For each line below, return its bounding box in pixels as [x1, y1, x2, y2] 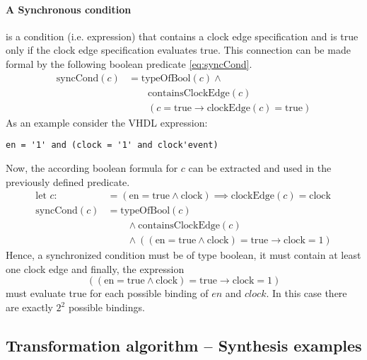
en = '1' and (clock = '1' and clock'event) [6, 140, 219, 151]
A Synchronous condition [6, 1, 132, 16]
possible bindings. [68, 300, 145, 315]
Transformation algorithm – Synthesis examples [6, 335, 362, 356]
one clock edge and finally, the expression [6, 261, 185, 276]
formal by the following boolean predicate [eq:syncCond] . [6, 56, 252, 71]
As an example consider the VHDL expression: [6, 115, 208, 129]
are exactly [6, 300, 53, 315]
